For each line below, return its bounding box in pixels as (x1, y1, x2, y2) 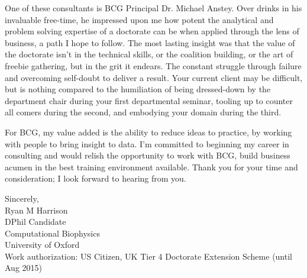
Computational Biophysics (5, 227, 100, 239)
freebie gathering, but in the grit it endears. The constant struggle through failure (5, 59, 302, 72)
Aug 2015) (5, 261, 42, 274)
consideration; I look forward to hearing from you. (5, 172, 186, 185)
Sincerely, (5, 192, 39, 204)
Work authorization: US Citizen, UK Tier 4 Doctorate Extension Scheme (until (5, 250, 292, 262)
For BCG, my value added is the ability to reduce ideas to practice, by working (5, 125, 292, 138)
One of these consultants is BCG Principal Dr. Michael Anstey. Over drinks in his (5, 2, 302, 14)
